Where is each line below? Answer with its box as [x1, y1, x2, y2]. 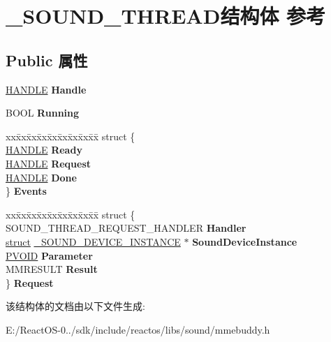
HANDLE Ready [6, 142, 82, 157]
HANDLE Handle [6, 82, 87, 96]
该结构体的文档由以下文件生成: [6, 299, 145, 313]
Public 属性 [6, 49, 88, 70]
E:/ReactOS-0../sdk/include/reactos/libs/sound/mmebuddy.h [6, 322, 270, 336]
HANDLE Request [6, 156, 91, 170]
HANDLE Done [6, 170, 77, 184]
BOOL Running [6, 105, 80, 120]
